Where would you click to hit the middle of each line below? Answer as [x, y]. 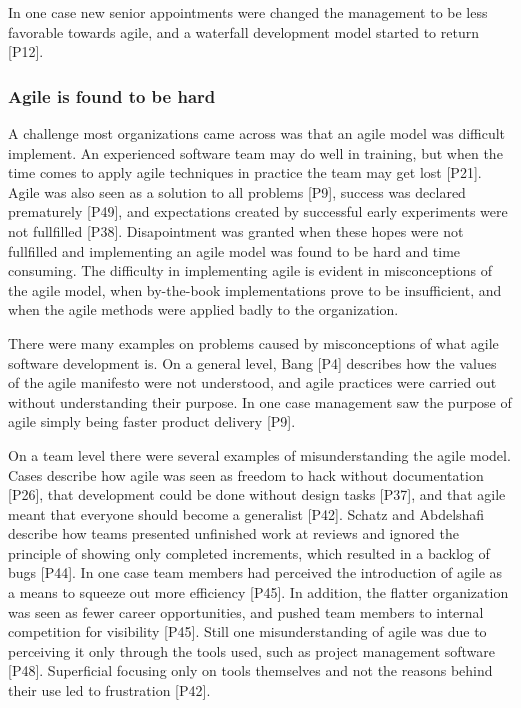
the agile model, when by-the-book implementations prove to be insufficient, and [255, 289]
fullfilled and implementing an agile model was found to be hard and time [234, 250]
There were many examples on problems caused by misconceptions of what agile [253, 342]
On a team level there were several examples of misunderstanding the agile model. [259, 454]
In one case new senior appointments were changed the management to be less [248, 12]
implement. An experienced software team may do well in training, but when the [255, 152]
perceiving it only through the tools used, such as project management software [252, 650]
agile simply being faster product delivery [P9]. [152, 421]
